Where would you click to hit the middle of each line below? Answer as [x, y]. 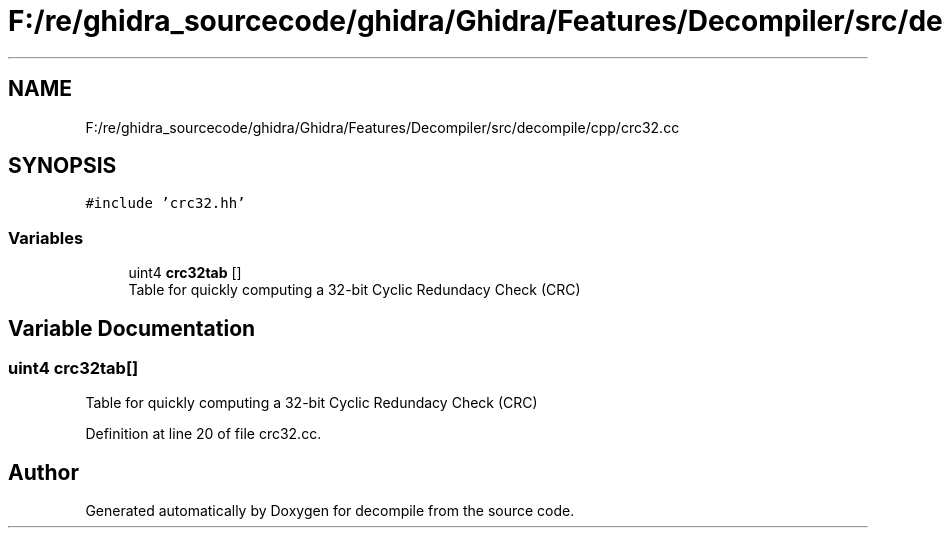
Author [43, 472]
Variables [46, 237]
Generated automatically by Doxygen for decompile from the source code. [330, 511]
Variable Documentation [132, 328]
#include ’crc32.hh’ [165, 203]
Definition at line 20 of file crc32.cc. [203, 434]
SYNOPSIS [62, 166]
